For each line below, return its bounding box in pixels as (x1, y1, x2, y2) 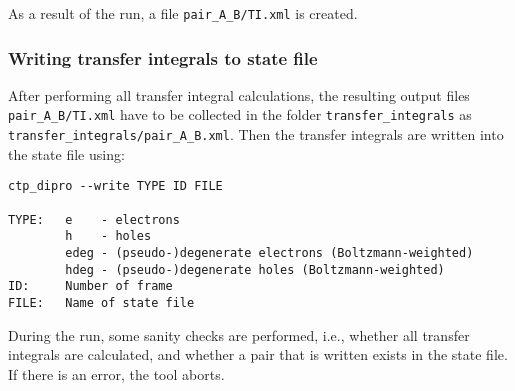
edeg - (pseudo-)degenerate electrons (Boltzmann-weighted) (65, 246, 474, 260)
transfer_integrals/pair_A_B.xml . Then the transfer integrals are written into (8, 124, 504, 145)
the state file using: (8, 143, 125, 164)
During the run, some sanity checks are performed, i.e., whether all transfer (8, 324, 470, 345)
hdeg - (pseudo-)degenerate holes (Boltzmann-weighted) (65, 262, 445, 277)
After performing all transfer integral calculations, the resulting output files (8, 84, 470, 105)
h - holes (65, 229, 152, 244)
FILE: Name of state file (8, 295, 195, 310)
